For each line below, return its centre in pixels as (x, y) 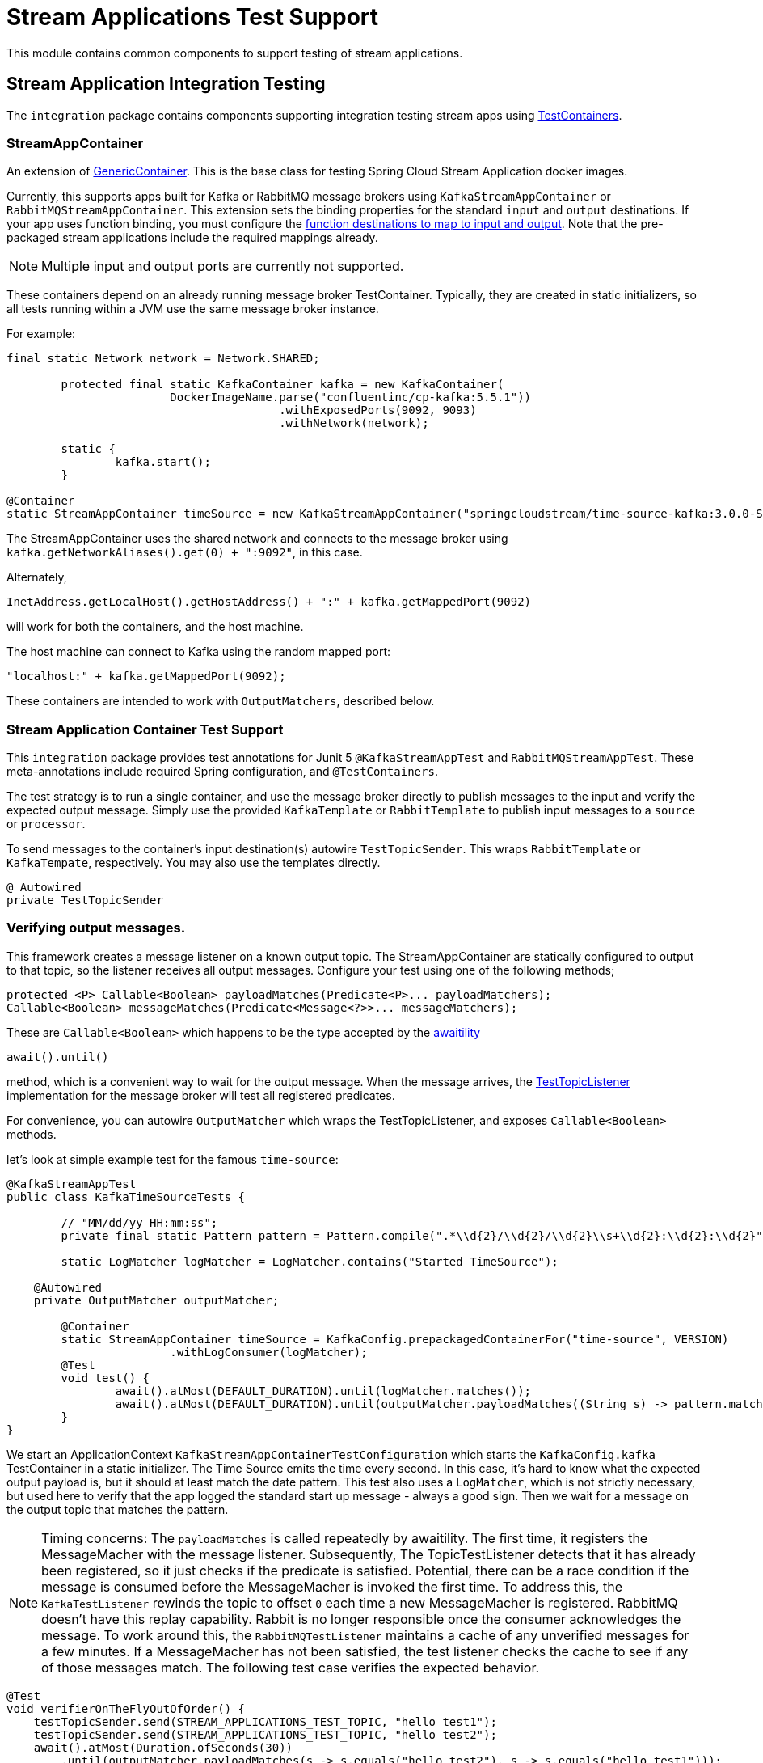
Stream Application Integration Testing (166, 84)
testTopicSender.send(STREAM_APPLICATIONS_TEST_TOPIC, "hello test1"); (265, 1721)
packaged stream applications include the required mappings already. (192, 238)
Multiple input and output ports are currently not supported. (223, 266)
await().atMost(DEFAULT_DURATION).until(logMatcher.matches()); (323, 1391)
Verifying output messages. (96, 928)
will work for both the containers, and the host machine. (155, 627)
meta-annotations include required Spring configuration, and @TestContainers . (222, 772)
